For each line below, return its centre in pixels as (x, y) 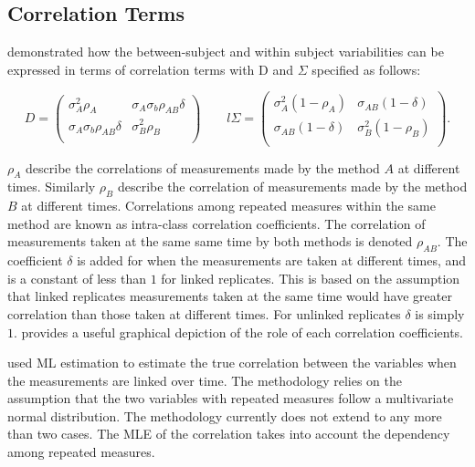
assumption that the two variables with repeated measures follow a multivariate (231, 398)
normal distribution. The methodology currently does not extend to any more (225, 415)
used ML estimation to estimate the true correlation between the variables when (232, 363)
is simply (440, 313)
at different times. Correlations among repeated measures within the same (228, 206)
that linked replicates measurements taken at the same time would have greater (230, 296)
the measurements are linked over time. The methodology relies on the (205, 380)
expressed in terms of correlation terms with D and (150, 69)
